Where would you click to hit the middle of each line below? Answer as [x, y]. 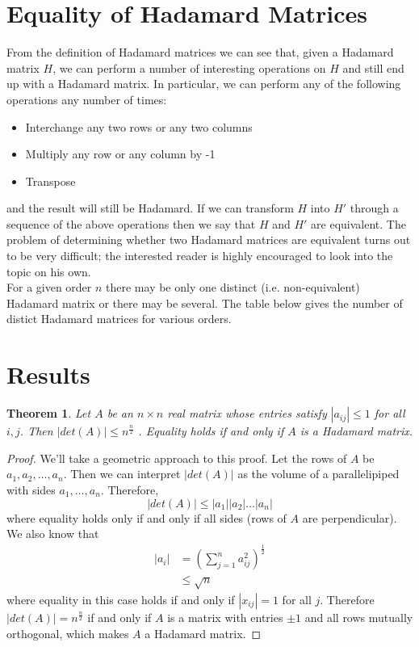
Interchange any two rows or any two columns [139, 126]
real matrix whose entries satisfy [247, 413]
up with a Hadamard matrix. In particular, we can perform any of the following [204, 84]
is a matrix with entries [225, 617]
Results [48, 374]
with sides [31, 489]
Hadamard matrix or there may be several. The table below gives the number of [205, 302]
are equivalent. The [358, 223]
